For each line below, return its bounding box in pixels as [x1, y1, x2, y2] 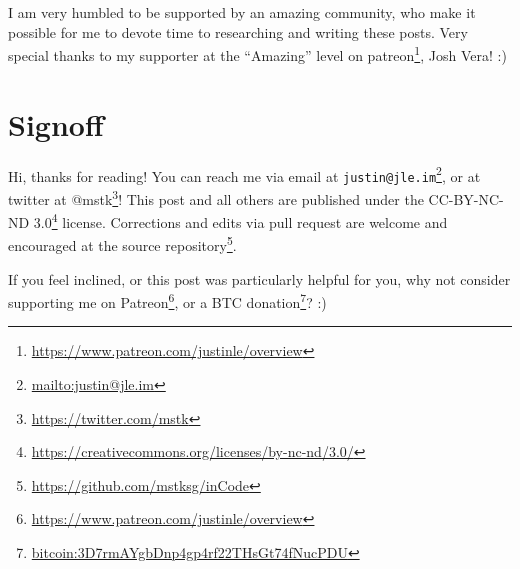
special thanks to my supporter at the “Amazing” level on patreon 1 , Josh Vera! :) [8, 42, 507, 65]
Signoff [8, 103, 104, 144]
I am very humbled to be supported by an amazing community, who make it [8, 2, 476, 22]
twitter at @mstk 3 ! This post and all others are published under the [8, 185, 424, 209]
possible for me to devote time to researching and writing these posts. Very [8, 21, 468, 42]
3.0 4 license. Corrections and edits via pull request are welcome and [33, 209, 448, 232]
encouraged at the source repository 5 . [8, 232, 237, 256]
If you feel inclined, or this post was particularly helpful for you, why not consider [8, 268, 511, 289]
